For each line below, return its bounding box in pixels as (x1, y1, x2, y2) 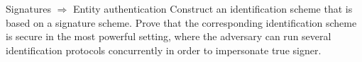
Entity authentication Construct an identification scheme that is (72, 1, 353, 15)
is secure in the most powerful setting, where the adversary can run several (6, 29, 331, 44)
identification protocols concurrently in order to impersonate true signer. (6, 42, 322, 57)
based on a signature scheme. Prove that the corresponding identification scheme (6, 15, 357, 30)
